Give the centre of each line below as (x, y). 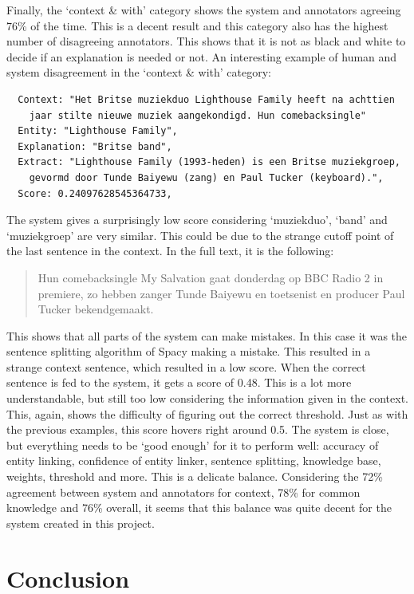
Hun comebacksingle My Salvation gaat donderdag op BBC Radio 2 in (211, 277)
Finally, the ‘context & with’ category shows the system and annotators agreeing (204, 10)
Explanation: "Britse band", (95, 146)
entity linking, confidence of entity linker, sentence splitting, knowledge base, (194, 460)
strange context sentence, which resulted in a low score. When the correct (186, 366)
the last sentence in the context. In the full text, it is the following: (170, 251)
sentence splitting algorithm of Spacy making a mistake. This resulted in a (189, 351)
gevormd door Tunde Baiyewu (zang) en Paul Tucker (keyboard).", (206, 177)
